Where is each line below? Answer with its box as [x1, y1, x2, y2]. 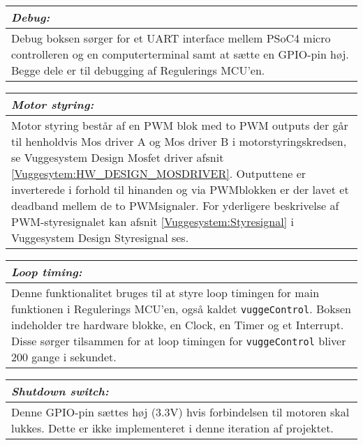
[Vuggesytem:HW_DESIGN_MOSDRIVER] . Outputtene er [11, 165, 306, 181]
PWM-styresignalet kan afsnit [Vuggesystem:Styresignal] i [11, 213, 294, 229]
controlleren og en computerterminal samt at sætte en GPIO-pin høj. [11, 46, 349, 62]
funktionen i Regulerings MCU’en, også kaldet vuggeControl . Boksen [11, 301, 351, 317]
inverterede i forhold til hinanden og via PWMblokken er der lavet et [11, 181, 349, 197]
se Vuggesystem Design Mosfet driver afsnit [11, 149, 224, 165]
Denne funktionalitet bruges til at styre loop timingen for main [11, 285, 320, 301]
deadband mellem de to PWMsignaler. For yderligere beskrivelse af [11, 197, 339, 213]
